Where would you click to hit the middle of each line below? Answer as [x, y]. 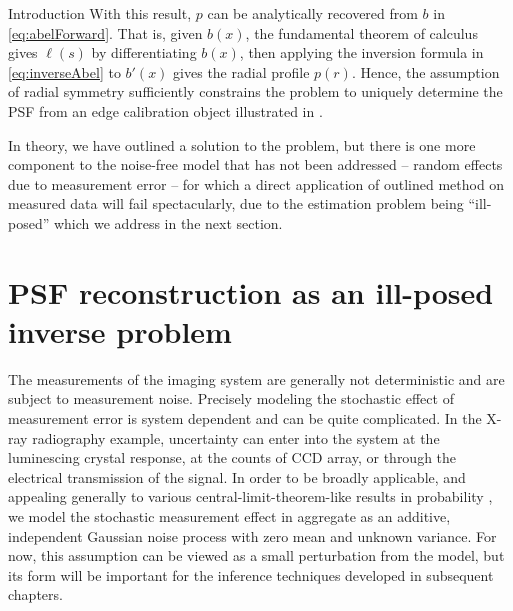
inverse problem [120, 330]
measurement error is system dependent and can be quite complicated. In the [245, 418]
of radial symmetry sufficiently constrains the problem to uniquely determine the [255, 91]
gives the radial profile [241, 71]
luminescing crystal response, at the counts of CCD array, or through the [232, 457]
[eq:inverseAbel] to [64, 71]
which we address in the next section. [168, 222]
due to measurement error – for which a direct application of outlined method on [256, 183]
